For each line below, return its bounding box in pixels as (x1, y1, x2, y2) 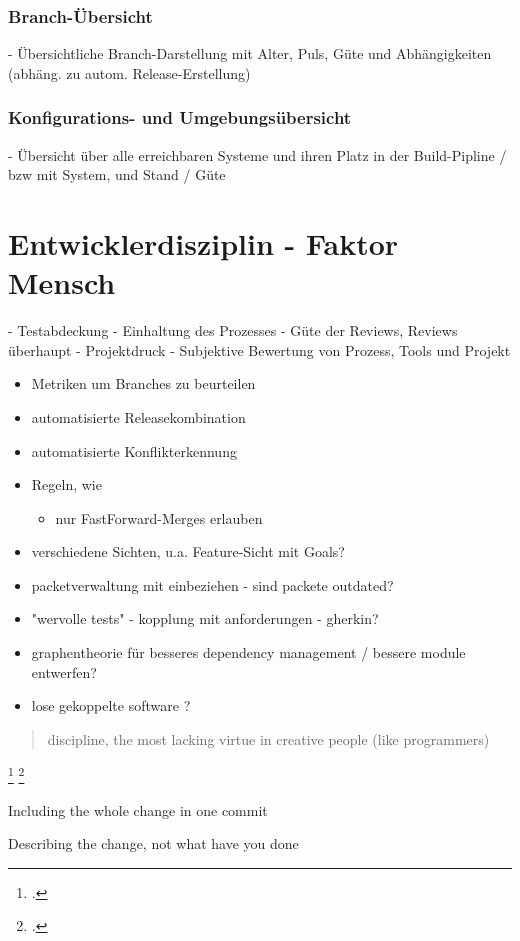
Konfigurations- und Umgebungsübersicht (8, 105, 352, 130)
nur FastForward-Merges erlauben (55, 507, 263, 528)
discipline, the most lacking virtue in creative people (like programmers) (47, 728, 490, 749)
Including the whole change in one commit (8, 799, 268, 820)
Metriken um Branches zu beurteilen (31, 373, 256, 394)
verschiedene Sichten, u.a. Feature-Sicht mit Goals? (31, 541, 345, 562)
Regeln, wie (31, 474, 102, 495)
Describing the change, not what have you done (8, 833, 299, 854)
